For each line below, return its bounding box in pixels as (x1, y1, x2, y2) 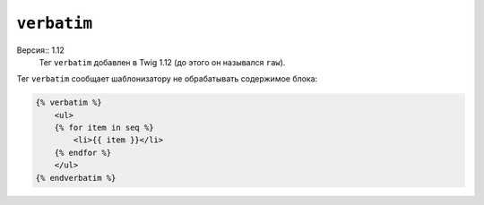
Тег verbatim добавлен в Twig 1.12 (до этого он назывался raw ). (39, 56, 286, 67)
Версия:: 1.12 (16, 45, 65, 56)
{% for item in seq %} (54, 123, 154, 133)
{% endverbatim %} (35, 173, 117, 183)
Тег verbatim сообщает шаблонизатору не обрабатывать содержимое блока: (16, 73, 318, 84)
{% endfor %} (54, 148, 112, 158)
